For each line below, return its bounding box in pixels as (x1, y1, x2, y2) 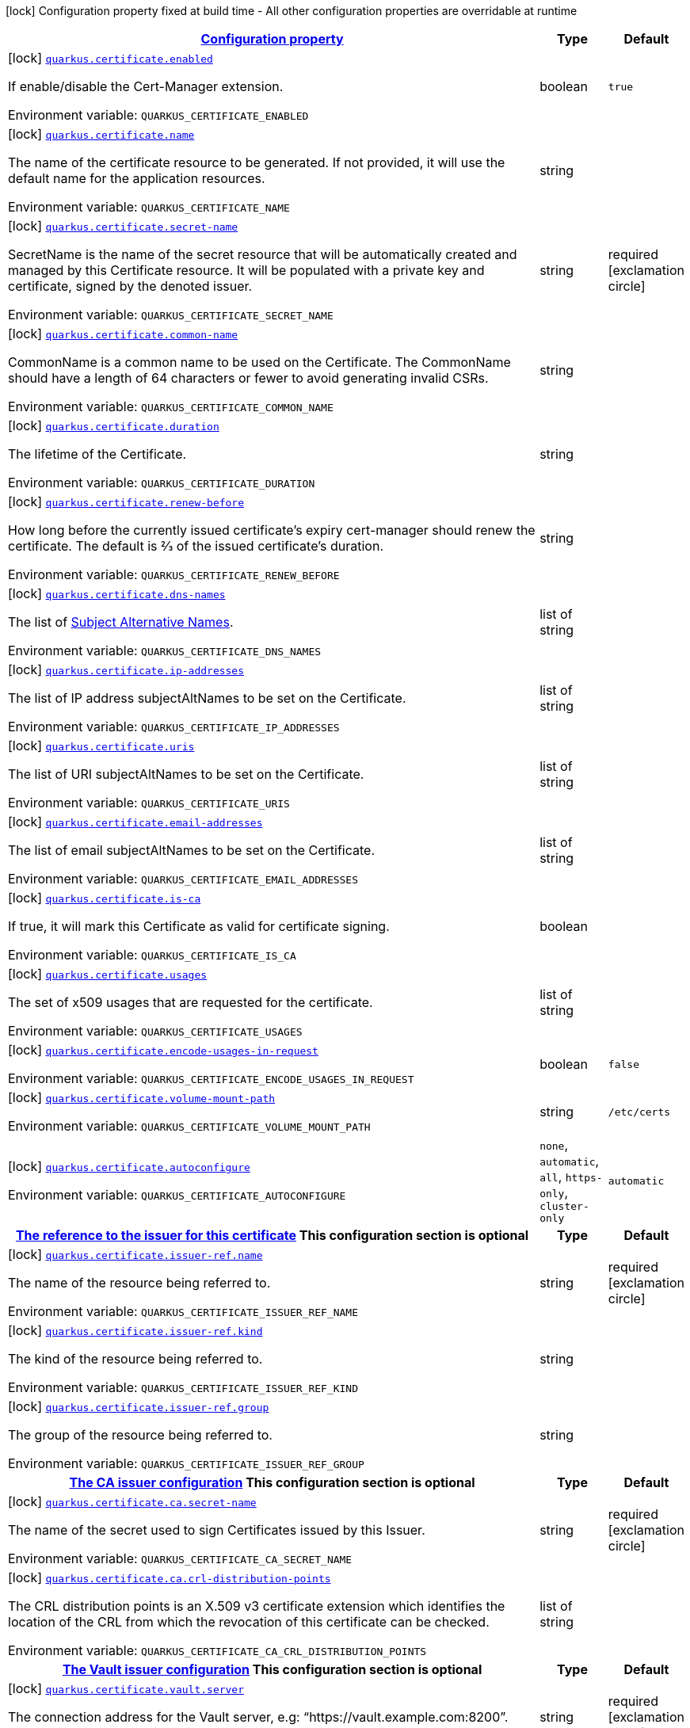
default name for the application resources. (8, 170, 265, 186)
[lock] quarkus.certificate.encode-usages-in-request (8, 1042, 318, 1058)
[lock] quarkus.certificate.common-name (8, 326, 238, 341)
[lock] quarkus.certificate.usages (8, 966, 208, 982)
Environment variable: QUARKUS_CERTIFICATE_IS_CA (8, 947, 296, 963)
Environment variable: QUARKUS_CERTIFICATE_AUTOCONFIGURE (8, 1187, 346, 1203)
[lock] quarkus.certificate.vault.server (8, 1680, 245, 1696)
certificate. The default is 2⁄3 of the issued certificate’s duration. (8, 538, 384, 554)
